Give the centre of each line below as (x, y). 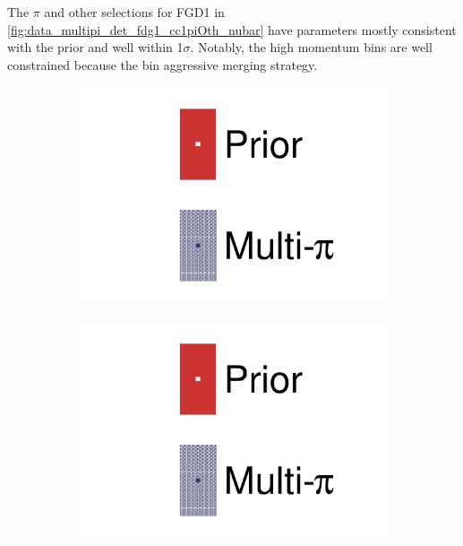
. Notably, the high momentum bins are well (311, 47)
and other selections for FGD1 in (134, 12)
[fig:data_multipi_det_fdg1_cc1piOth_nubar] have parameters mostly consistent (232, 29)
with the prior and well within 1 (95, 47)
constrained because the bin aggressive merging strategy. (163, 64)
